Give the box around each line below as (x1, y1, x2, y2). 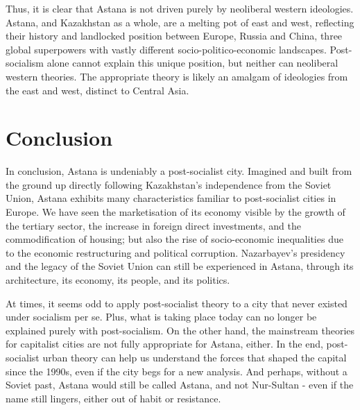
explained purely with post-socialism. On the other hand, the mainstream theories (6, 323, 355, 337)
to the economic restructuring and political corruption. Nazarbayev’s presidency (6, 245, 345, 259)
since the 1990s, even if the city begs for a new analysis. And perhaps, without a (6, 364, 348, 378)
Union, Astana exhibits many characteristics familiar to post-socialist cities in (6, 191, 336, 205)
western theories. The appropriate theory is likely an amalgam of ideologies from (6, 69, 348, 83)
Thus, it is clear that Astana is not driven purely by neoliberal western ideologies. (6, 1, 354, 15)
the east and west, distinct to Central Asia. (6, 83, 189, 97)
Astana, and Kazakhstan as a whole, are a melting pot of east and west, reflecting (6, 15, 354, 29)
